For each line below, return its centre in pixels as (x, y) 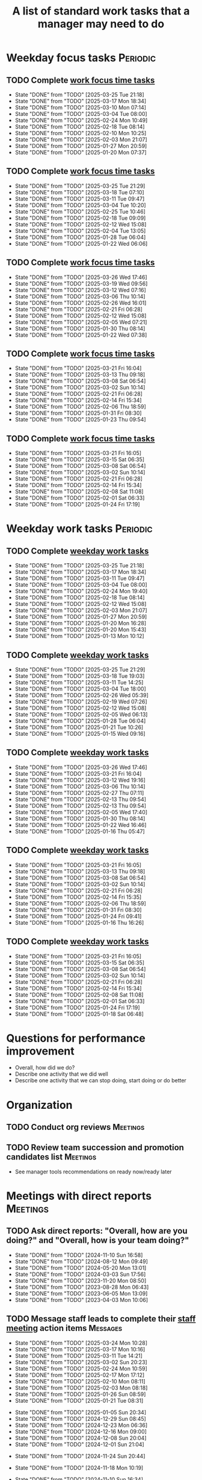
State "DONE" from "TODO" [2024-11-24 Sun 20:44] (80, 1456)
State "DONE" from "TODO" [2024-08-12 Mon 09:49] (81, 1261)
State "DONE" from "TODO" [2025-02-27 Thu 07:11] (79, 793)
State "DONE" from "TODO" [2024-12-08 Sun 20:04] (81, 1438)
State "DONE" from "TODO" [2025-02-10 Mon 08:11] (80, 1381)
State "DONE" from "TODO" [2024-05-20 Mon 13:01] (81, 1268)
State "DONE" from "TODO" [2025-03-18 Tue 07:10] (79, 192)
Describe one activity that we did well (61, 1074)
